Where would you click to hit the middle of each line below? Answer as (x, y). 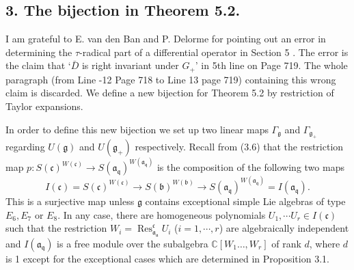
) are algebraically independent (284, 228)
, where (325, 243)
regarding (25, 147)
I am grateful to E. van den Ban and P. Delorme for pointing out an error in (166, 39)
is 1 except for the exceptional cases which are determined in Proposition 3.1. (167, 258)
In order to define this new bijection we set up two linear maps (137, 129)
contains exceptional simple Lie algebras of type (245, 201)
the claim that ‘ (38, 65)
